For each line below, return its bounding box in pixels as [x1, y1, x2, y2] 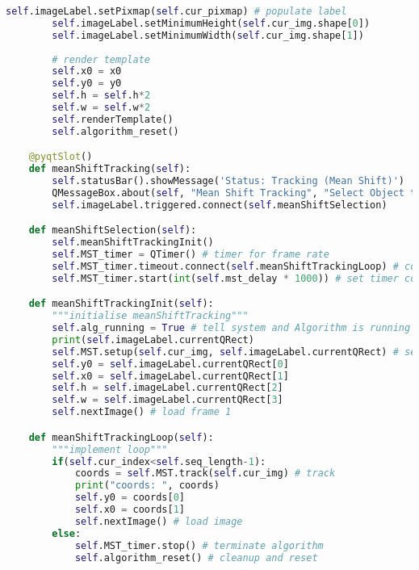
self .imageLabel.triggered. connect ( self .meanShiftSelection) [52, 199, 388, 211]
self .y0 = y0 [52, 78, 122, 90]
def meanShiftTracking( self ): [28, 163, 191, 175]
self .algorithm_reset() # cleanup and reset [74, 551, 318, 564]
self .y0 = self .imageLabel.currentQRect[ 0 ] [52, 358, 289, 370]
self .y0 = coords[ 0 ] [74, 492, 185, 504]
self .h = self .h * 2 [52, 90, 151, 102]
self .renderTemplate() [52, 113, 174, 125]
